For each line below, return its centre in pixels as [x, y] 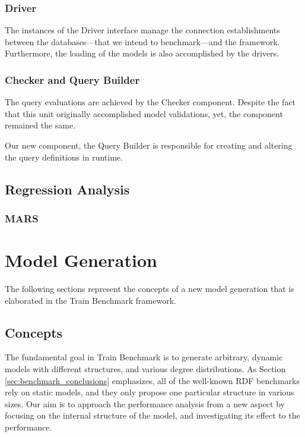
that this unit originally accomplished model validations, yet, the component [144, 113]
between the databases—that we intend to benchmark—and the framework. [142, 41]
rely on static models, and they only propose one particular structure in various [150, 392]
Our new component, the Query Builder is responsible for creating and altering [149, 145]
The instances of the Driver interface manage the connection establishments [142, 30]
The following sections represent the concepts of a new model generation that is [150, 288]
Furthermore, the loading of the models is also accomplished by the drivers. [142, 53]
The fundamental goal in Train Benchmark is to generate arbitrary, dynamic [144, 357]
